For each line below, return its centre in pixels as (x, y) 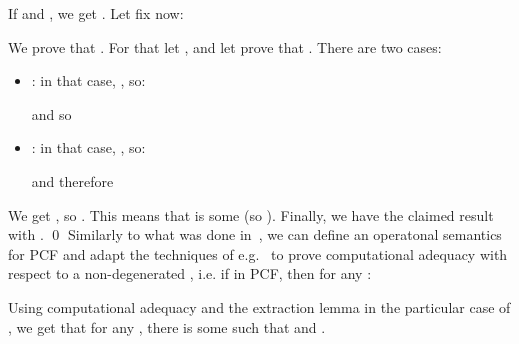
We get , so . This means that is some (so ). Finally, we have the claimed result (251, 214)
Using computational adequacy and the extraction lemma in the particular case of (259, 306)
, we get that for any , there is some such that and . (167, 326)
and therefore (72, 180)
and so (51, 113)
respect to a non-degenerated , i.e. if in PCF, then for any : (190, 273)
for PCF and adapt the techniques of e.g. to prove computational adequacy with (258, 253)
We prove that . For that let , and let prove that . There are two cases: (225, 46)
